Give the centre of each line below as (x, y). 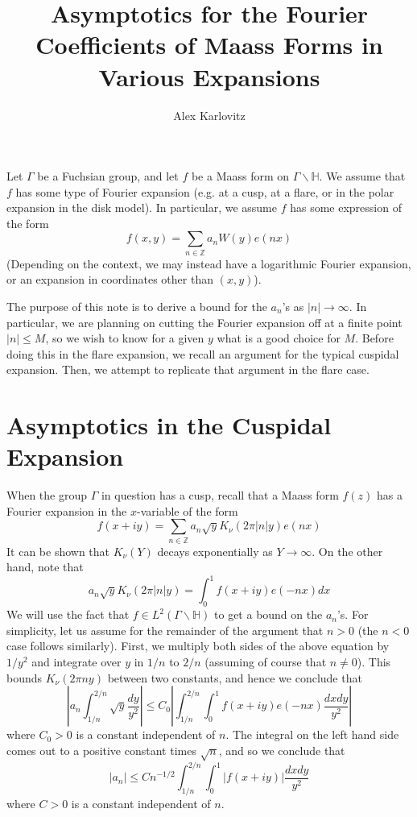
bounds (25, 677)
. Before (374, 338)
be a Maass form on (240, 176)
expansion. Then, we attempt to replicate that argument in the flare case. (188, 369)
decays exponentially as (215, 551)
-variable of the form (188, 510)
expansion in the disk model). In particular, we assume (142, 207)
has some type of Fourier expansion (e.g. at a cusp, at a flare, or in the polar (205, 191)
